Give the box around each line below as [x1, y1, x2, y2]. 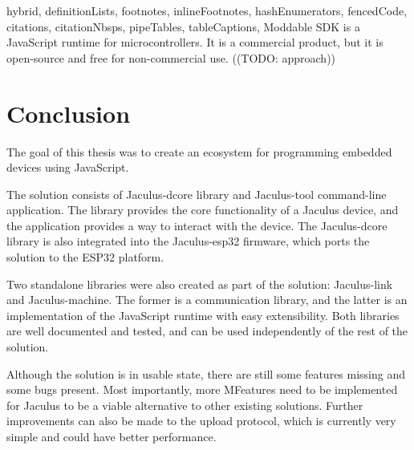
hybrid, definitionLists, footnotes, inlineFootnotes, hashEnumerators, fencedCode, [6, 2, 408, 18]
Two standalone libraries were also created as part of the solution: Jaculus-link [6, 275, 393, 292]
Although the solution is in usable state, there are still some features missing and [6, 365, 406, 382]
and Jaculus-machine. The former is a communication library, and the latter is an [6, 291, 408, 308]
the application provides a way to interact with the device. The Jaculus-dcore [6, 217, 388, 233]
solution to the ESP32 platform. [6, 249, 164, 266]
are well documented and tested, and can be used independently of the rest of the [6, 322, 408, 339]
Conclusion [6, 96, 131, 129]
